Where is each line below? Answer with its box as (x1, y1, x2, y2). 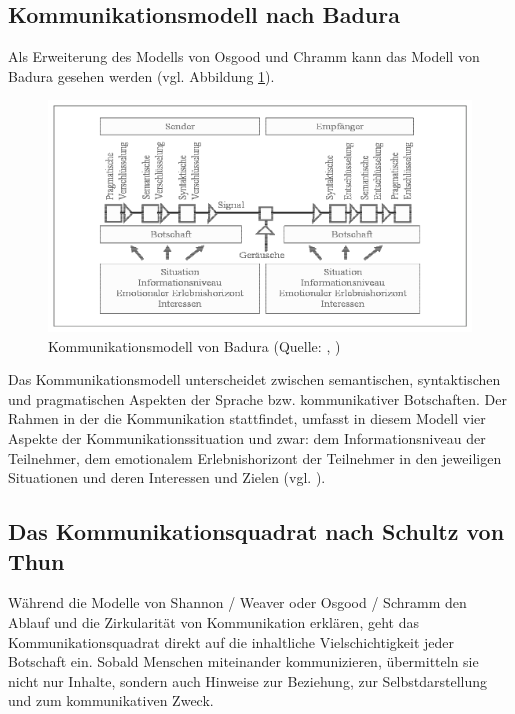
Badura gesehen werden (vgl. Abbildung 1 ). (8, 65, 275, 86)
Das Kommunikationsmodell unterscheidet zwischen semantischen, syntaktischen (8, 369, 501, 390)
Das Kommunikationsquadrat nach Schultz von (8, 516, 505, 547)
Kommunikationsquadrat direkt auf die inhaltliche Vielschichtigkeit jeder (8, 631, 454, 652)
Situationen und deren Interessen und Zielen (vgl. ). (8, 467, 326, 488)
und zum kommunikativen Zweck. (8, 690, 214, 711)
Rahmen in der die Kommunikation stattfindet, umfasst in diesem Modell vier (8, 408, 486, 429)
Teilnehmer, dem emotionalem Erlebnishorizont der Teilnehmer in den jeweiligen (8, 447, 502, 468)
